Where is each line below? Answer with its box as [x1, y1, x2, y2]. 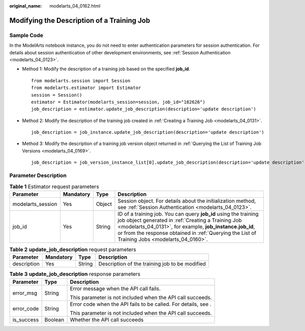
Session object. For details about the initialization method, [117, 197, 256, 204]
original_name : [9, 3, 42, 9]
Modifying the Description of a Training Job [9, 16, 150, 25]
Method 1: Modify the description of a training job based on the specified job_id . [22, 66, 191, 72]
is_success [12, 316, 39, 323]
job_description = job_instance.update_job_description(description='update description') [31, 130, 264, 135]
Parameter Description [9, 172, 67, 179]
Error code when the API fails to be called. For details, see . [70, 300, 212, 308]
